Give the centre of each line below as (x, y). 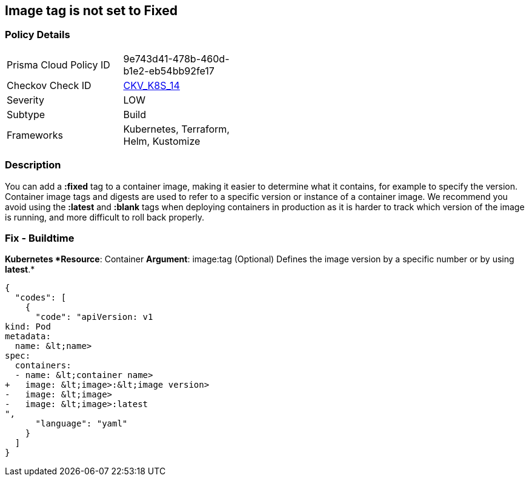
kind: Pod (28, 327)
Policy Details (38, 35)
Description (33, 165)
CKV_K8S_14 (151, 85)
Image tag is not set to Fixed (91, 11)
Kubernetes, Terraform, (176, 129)
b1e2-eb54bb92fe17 (169, 71)
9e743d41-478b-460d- (176, 58)
